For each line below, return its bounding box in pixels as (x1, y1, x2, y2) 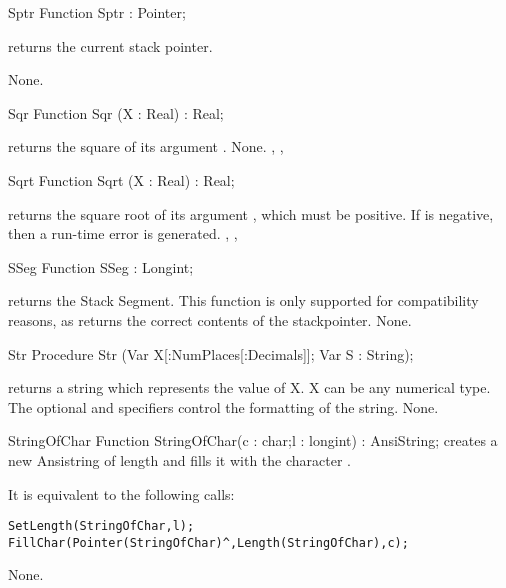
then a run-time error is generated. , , (8, 223, 238, 244)
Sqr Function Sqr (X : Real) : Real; (8, 102, 224, 123)
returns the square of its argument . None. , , (8, 136, 284, 157)
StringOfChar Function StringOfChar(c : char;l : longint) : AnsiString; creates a (8, 430, 498, 451)
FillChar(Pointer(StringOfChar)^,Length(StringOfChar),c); (8, 535, 409, 550)
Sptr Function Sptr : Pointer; (8, 2, 186, 22)
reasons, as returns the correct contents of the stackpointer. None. (8, 309, 412, 330)
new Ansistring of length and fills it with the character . (8, 449, 351, 470)
